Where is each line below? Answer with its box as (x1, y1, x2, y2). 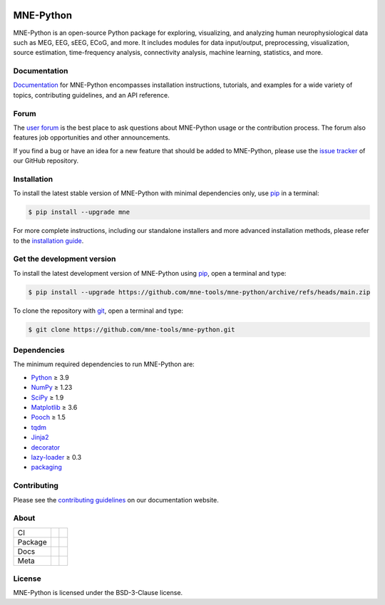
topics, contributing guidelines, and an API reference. (13, 91, 170, 99)
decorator (31, 443, 61, 452)
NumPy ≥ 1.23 (31, 383, 73, 392)
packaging (31, 463, 62, 472)
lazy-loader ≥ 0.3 (31, 453, 82, 461)
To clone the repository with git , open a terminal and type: (13, 306, 184, 315)
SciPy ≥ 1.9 (31, 393, 64, 402)
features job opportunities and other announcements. (13, 133, 170, 142)
